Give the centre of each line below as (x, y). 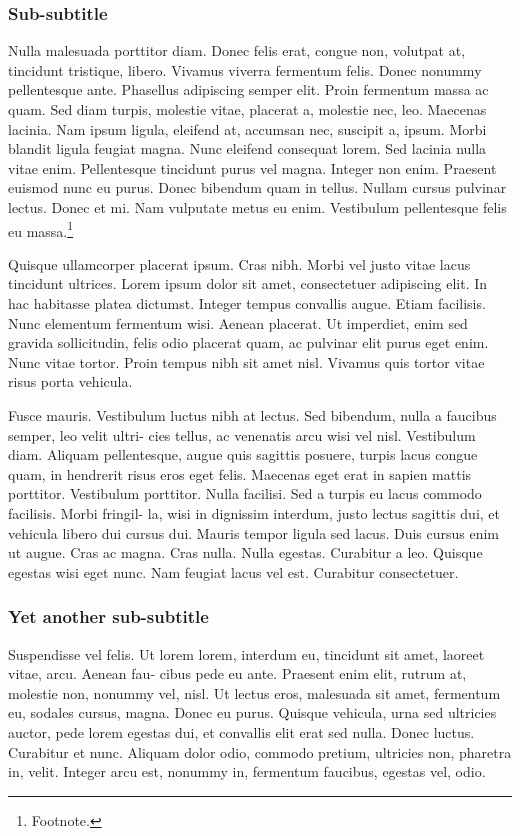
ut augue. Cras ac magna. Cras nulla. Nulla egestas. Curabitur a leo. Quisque (245, 552)
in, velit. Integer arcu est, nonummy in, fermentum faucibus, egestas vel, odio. (247, 771)
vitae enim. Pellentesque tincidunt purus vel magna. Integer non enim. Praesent (252, 167)
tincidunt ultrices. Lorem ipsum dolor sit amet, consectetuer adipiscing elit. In (248, 283)
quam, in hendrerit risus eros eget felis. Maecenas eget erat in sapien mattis (240, 473)
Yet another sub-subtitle (108, 616)
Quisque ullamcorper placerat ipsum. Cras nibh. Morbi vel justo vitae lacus (239, 263)
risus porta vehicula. (70, 381)
